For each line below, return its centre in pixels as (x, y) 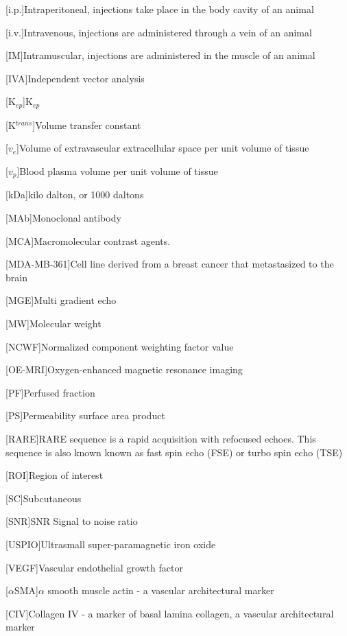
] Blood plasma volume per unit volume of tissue (117, 171)
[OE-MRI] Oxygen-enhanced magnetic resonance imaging (124, 369)
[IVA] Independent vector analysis (75, 78)
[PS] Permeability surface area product (85, 415)
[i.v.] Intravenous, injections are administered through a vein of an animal (159, 32)
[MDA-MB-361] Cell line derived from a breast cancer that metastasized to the (170, 264)
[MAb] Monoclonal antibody (63, 218)
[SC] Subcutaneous (44, 498)
